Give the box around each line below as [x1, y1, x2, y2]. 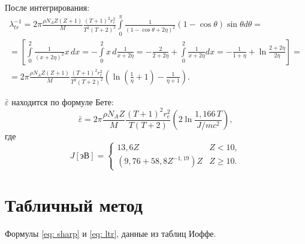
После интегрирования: [5, 1, 90, 13]
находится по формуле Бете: [11, 95, 114, 108]
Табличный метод [5, 193, 143, 217]
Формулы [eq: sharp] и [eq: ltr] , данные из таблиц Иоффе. [5, 227, 216, 240]
